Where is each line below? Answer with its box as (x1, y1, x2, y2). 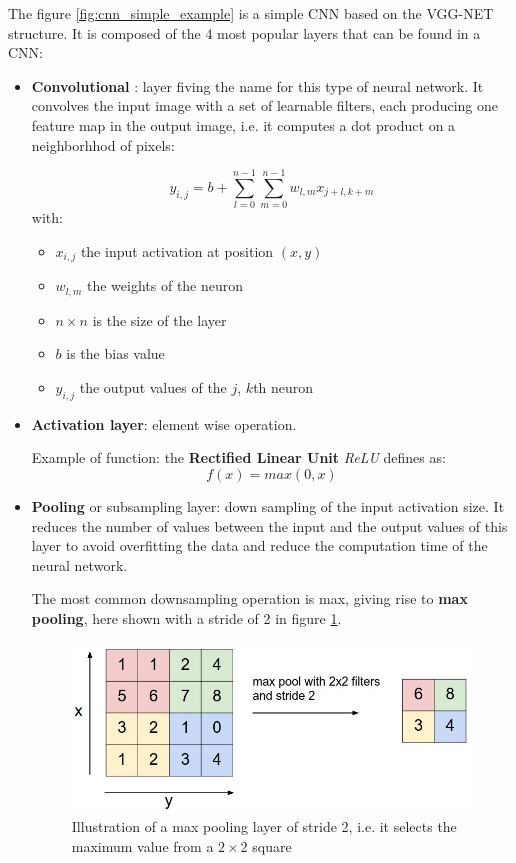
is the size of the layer (92, 309, 227, 330)
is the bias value (66, 343, 165, 364)
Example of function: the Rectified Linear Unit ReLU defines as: (31, 447, 446, 468)
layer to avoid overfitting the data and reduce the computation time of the (31, 535, 488, 556)
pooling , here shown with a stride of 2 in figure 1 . (31, 607, 342, 628)
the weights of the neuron (86, 275, 244, 296)
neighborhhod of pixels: (31, 134, 175, 155)
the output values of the (79, 376, 227, 397)
